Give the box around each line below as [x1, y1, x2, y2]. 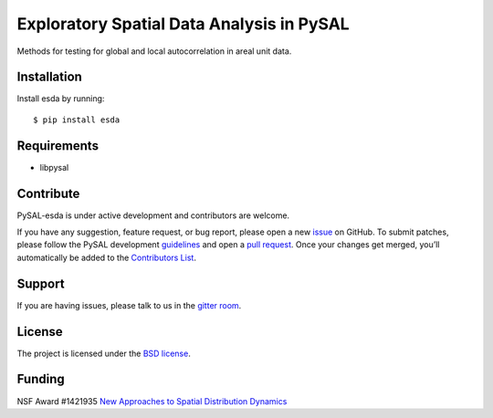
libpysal [39, 162, 69, 172]
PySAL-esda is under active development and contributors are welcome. [16, 210, 290, 221]
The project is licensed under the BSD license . [16, 348, 191, 359]
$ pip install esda [33, 114, 121, 125]
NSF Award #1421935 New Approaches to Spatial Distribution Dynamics [16, 395, 288, 406]
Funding [16, 371, 66, 387]
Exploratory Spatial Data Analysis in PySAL [16, 14, 351, 34]
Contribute [16, 185, 80, 201]
